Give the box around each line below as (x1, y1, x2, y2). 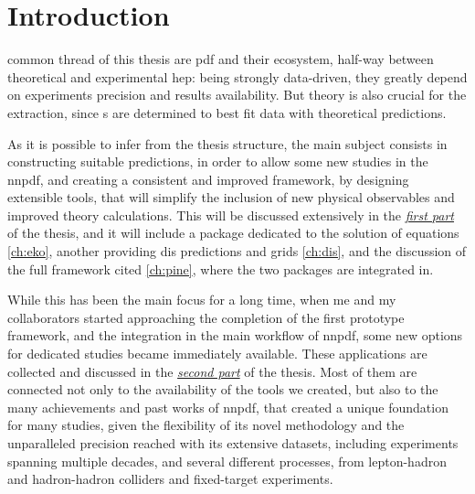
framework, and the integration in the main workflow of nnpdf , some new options (7, 326, 463, 345)
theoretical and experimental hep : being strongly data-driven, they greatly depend (7, 67, 468, 86)
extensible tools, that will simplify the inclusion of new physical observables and (7, 188, 455, 207)
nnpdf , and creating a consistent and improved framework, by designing (7, 169, 409, 188)
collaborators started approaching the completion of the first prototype (7, 307, 405, 327)
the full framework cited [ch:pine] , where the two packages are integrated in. (7, 259, 434, 278)
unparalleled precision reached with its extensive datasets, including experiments (7, 434, 459, 452)
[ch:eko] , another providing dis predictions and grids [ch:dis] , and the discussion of (7, 242, 467, 261)
